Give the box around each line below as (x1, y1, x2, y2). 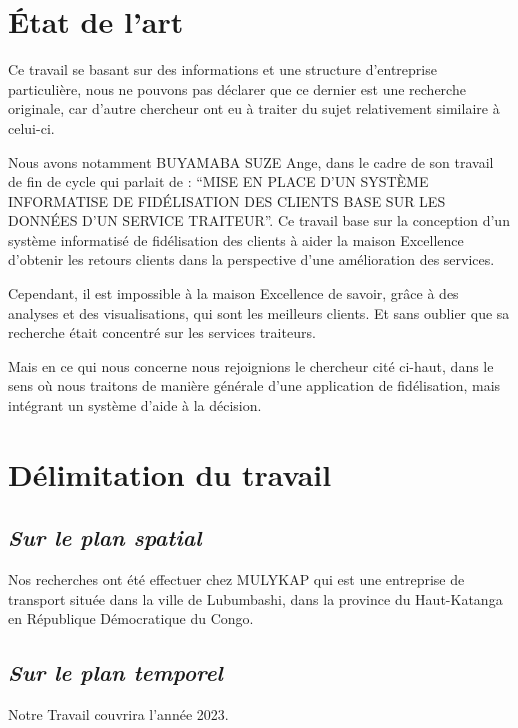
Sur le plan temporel (8, 657, 223, 688)
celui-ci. (8, 117, 55, 138)
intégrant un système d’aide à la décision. (8, 395, 262, 416)
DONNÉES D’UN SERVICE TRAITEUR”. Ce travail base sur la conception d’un (8, 210, 510, 231)
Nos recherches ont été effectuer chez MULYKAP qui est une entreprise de (8, 569, 465, 590)
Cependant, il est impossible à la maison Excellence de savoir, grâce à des (8, 283, 459, 304)
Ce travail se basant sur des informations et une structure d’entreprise (8, 59, 437, 80)
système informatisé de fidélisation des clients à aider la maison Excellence (8, 229, 464, 250)
